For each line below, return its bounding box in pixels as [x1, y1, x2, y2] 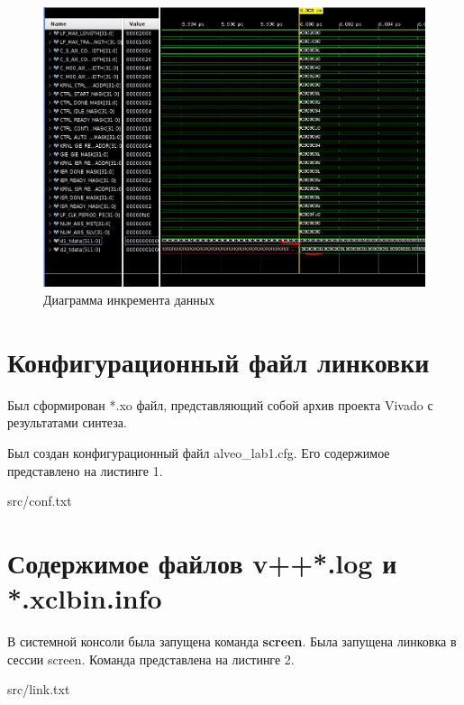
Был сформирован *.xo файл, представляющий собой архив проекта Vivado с [7, 395, 433, 414]
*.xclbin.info [7, 580, 162, 617]
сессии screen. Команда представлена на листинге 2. [7, 649, 295, 668]
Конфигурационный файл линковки [7, 343, 430, 380]
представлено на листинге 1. [7, 461, 163, 480]
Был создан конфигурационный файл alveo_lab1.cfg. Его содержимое [7, 443, 390, 462]
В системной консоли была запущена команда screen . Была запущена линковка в [7, 632, 457, 651]
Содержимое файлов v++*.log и [7, 544, 397, 581]
